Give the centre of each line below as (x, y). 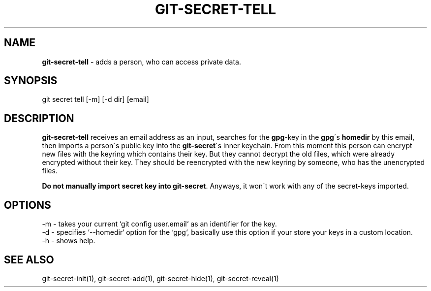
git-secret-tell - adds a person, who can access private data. (141, 62)
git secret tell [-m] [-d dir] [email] (95, 99)
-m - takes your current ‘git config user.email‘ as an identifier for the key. (159, 224)
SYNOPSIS (31, 81)
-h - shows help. (69, 241)
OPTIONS (28, 205)
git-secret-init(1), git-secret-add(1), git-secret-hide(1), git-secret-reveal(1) (160, 278)
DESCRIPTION (39, 118)
